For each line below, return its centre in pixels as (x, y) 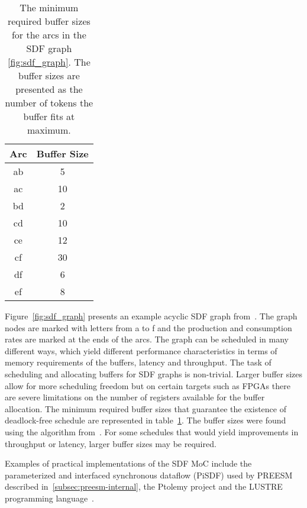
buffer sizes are (49, 75)
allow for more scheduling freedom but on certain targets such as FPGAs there (148, 385)
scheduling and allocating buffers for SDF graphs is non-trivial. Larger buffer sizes (154, 373)
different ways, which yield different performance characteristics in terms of (141, 350)
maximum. (49, 130)
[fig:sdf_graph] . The (49, 62)
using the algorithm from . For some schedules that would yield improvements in (152, 431)
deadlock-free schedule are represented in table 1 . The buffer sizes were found (146, 420)
